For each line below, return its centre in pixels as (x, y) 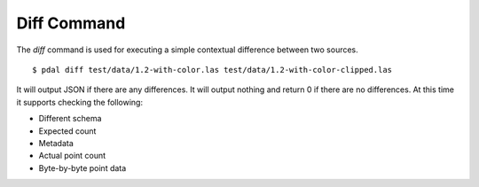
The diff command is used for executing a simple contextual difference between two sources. (187, 50)
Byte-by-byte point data (82, 168)
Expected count (67, 131)
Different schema (70, 119)
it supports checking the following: (80, 102)
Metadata (56, 143)
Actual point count (72, 156)
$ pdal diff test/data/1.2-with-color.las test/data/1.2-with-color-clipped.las (212, 70)
